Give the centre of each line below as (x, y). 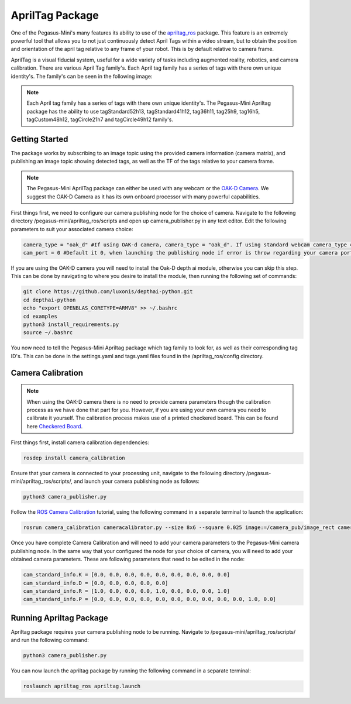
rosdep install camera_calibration (74, 458)
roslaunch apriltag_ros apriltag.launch (82, 686)
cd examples (40, 316)
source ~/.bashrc (48, 333)
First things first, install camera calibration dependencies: (80, 442)
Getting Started (39, 139)
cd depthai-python (49, 300)
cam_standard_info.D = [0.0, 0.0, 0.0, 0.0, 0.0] (96, 583)
